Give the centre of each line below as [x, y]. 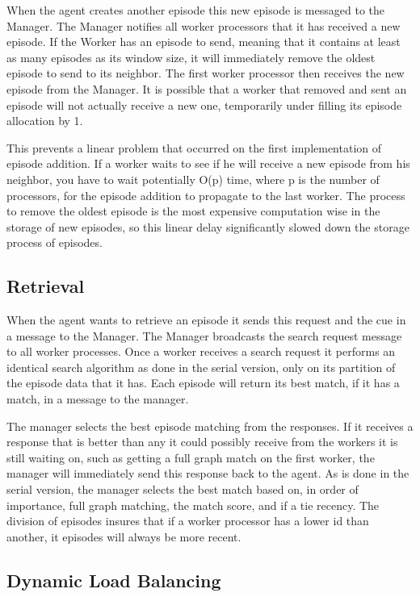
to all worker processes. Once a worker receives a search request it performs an [201, 351]
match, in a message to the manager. [98, 399]
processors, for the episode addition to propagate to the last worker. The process [206, 195]
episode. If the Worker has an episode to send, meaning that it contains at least [204, 42]
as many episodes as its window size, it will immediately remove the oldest [191, 57]
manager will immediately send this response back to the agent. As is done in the [208, 473]
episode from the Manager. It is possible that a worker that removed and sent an [207, 88]
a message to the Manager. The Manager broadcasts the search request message [204, 335]
